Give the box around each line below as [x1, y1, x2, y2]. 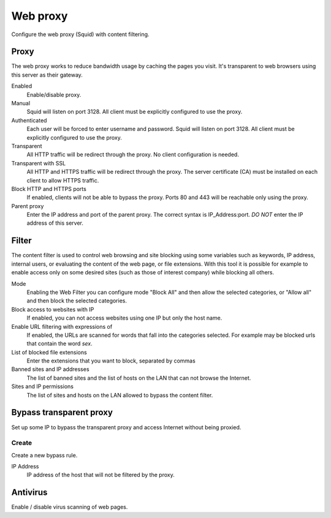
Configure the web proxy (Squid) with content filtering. [11, 31, 150, 38]
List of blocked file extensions [11, 348, 87, 356]
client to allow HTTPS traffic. [26, 176, 99, 184]
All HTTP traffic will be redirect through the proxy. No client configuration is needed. [26, 151, 239, 159]
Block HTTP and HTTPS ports [11, 185, 87, 192]
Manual [11, 100, 31, 107]
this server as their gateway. [11, 71, 83, 78]
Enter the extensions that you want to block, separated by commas [26, 357, 196, 364]
